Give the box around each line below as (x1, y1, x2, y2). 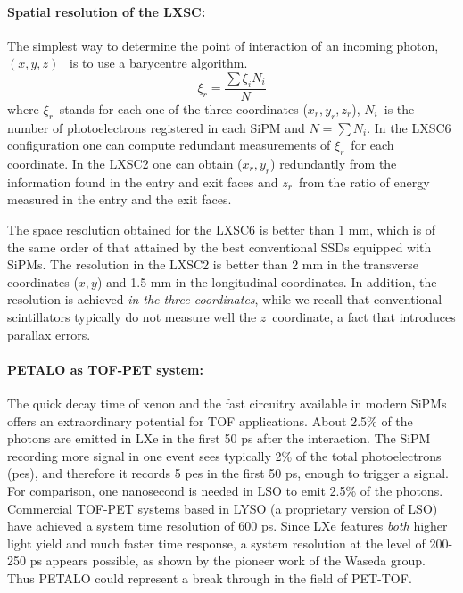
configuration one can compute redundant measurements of (7, 136, 331, 154)
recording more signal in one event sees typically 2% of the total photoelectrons (7, 446, 442, 465)
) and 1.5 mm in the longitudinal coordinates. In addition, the (96, 272, 437, 291)
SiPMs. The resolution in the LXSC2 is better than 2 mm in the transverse (7, 255, 418, 274)
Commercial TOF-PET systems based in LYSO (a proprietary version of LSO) (7, 498, 438, 517)
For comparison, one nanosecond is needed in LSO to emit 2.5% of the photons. (7, 481, 443, 499)
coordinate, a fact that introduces (272, 307, 456, 325)
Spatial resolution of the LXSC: (7, 2, 206, 21)
